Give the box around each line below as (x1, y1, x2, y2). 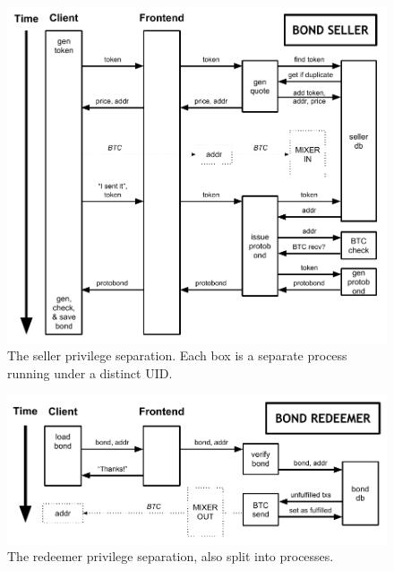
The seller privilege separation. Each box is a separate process (7, 346, 347, 365)
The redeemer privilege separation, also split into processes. (7, 547, 334, 566)
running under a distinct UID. (7, 363, 173, 382)
